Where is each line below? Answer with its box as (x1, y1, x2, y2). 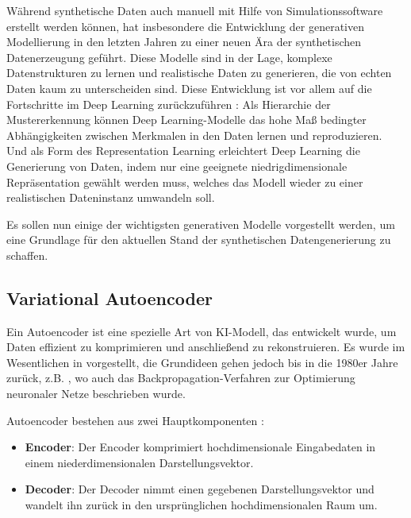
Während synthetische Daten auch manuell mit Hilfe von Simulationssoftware (6, 2, 383, 18)
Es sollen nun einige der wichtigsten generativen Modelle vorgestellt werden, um (6, 215, 395, 232)
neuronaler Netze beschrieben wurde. (6, 385, 186, 402)
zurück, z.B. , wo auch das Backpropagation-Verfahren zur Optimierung (6, 369, 355, 386)
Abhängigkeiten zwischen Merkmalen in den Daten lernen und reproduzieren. (6, 126, 382, 143)
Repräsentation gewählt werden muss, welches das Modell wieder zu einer (6, 173, 363, 190)
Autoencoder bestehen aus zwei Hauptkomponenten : (6, 412, 264, 428)
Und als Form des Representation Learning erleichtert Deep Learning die (6, 142, 360, 159)
